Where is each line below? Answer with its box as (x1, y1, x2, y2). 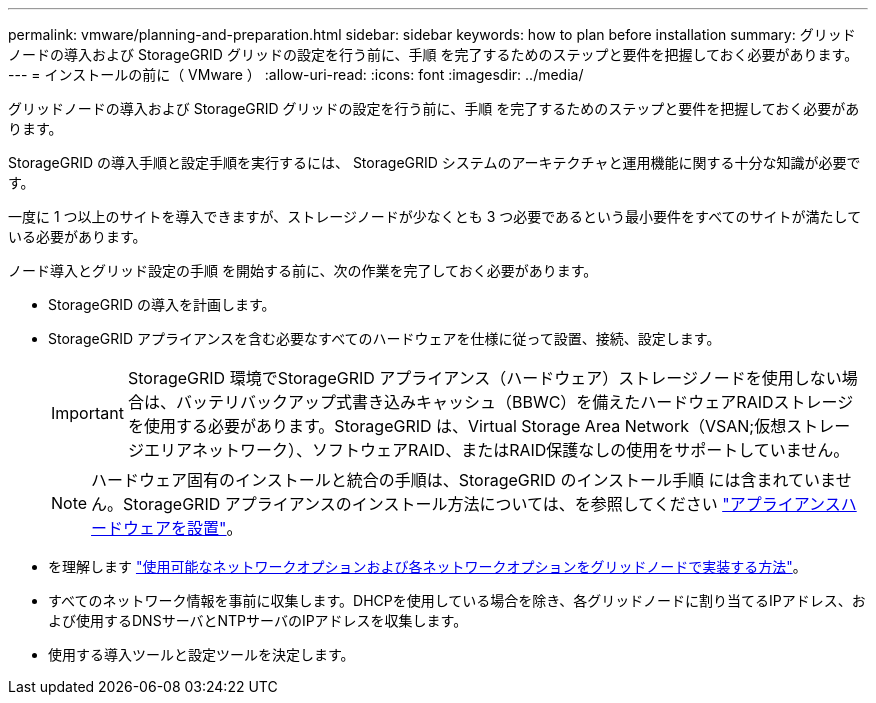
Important (51, 403, 124, 423)
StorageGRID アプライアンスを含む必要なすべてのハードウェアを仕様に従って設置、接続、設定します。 (48, 330, 721, 347)
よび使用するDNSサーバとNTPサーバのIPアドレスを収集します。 (48, 612, 468, 629)
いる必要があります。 (8, 228, 147, 245)
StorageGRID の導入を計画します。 (48, 296, 276, 313)
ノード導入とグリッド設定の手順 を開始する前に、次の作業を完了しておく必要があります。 (8, 262, 598, 279)
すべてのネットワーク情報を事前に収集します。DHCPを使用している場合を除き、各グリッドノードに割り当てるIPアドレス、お (48, 592, 866, 609)
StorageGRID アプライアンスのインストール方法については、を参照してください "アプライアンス (123, 494, 841, 514)
